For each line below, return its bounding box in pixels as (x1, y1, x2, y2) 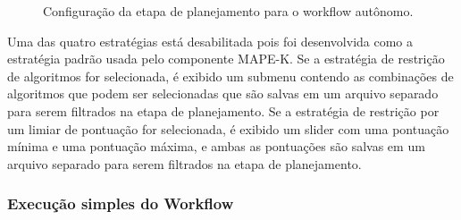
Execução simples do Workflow (7, 192, 234, 215)
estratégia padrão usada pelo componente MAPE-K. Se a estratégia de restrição (7, 49, 445, 68)
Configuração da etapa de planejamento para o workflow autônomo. (43, 2, 414, 20)
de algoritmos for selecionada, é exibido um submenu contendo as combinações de (7, 66, 454, 85)
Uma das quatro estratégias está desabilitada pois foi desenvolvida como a (7, 31, 414, 50)
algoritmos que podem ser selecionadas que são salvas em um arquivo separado (7, 84, 439, 103)
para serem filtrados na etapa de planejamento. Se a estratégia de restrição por (7, 101, 440, 120)
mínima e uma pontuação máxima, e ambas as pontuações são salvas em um (7, 137, 425, 156)
